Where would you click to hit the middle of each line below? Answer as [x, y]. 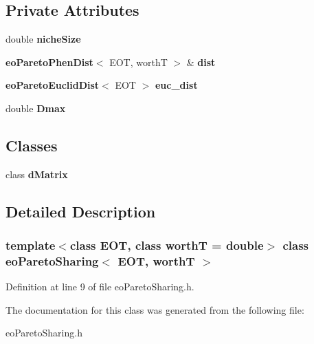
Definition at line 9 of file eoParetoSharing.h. [100, 287]
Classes [32, 145]
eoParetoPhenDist [49, 62]
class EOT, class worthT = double [167, 245]
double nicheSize [43, 39]
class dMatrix [37, 174]
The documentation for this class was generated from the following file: [155, 309]
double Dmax [36, 108]
